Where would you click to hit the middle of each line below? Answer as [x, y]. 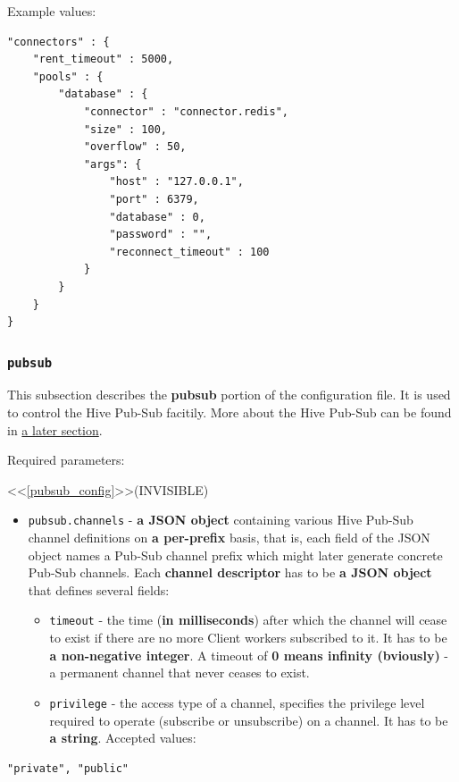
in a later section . [55, 429]
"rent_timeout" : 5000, [103, 59]
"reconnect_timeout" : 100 [189, 252]
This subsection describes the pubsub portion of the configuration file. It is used [229, 395]
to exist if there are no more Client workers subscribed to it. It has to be [248, 638]
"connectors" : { [58, 42]
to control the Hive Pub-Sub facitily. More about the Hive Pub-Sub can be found [229, 412]
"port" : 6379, [154, 199]
